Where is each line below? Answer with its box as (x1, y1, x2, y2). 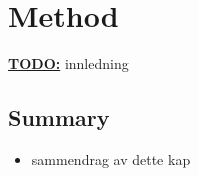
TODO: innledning (8, 53, 129, 74)
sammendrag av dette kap (31, 148, 191, 169)
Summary (8, 102, 110, 133)
